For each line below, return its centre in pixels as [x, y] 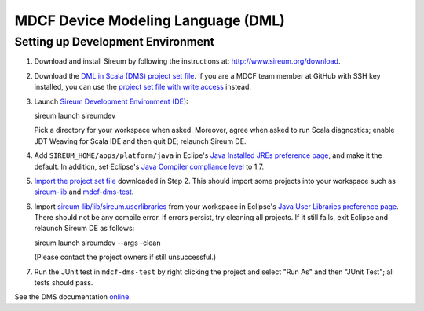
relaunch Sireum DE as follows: [84, 229]
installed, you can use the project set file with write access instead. [143, 87]
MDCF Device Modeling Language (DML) [150, 20]
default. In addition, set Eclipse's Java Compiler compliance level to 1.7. [149, 166]
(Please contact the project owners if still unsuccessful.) [125, 257]
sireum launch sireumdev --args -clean [97, 243]
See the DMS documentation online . [73, 297]
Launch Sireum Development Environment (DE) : [111, 101]
